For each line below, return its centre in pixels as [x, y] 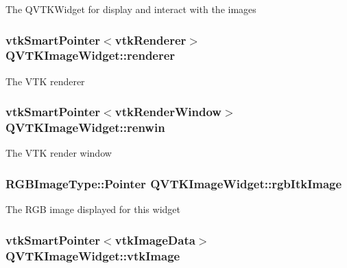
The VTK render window [59, 153]
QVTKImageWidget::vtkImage [93, 255]
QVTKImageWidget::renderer [91, 55]
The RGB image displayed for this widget [93, 209]
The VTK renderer [45, 81]
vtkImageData [155, 239]
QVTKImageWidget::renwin [85, 127]
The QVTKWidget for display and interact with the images [131, 9]
